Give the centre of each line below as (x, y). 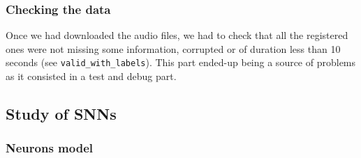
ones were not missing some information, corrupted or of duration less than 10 (173, 48)
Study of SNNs (61, 114)
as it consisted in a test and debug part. (91, 76)
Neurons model (50, 148)
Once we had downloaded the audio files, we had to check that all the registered (177, 35)
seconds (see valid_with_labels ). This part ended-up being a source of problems (181, 62)
